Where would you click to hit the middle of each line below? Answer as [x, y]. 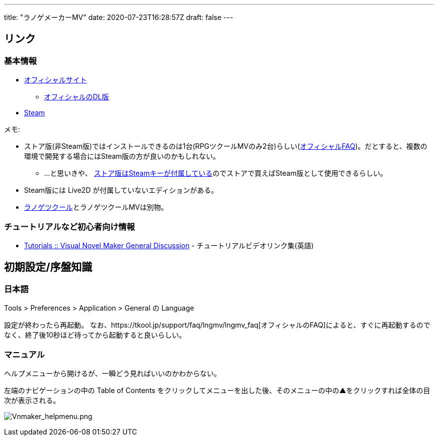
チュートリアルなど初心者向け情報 [69, 226]
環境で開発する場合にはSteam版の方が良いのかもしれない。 [122, 156]
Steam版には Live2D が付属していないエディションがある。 [121, 190]
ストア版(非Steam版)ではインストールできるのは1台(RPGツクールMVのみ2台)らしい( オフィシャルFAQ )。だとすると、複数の [226, 146]
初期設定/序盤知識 [48, 267]
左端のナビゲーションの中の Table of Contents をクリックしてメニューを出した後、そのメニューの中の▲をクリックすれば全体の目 [217, 390]
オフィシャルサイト [55, 80]
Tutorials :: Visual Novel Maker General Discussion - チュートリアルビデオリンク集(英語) [169, 245]
